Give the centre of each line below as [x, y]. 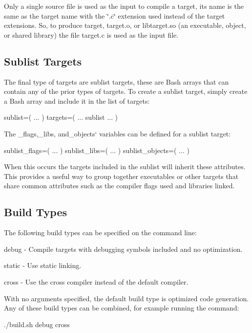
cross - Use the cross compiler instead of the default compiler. [96, 281]
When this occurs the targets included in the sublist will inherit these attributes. [125, 166]
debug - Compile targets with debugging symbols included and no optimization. [123, 249]
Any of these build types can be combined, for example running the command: [122, 308]
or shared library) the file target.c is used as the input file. [91, 34]
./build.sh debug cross [37, 324]
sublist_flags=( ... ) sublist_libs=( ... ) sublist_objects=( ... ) [97, 150]
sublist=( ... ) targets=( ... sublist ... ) [61, 117]
